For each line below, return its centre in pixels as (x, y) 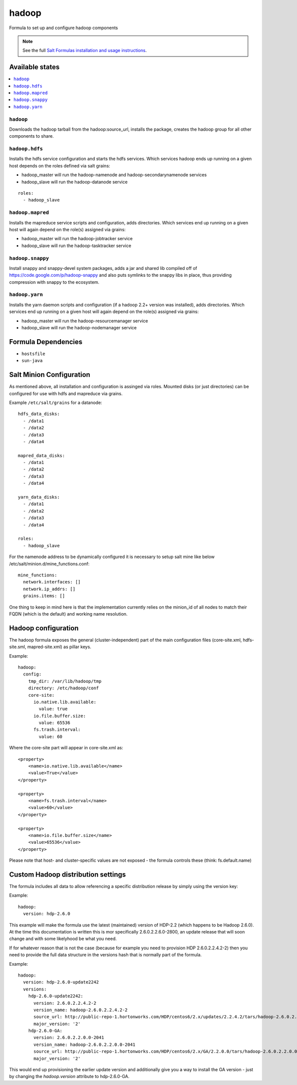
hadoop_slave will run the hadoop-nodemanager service (79, 327)
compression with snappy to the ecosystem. (54, 282)
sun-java (32, 361)
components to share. (31, 136)
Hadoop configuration (44, 628)
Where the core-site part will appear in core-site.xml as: (66, 748)
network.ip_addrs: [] (49, 589)
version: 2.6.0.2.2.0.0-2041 (69, 1038)
